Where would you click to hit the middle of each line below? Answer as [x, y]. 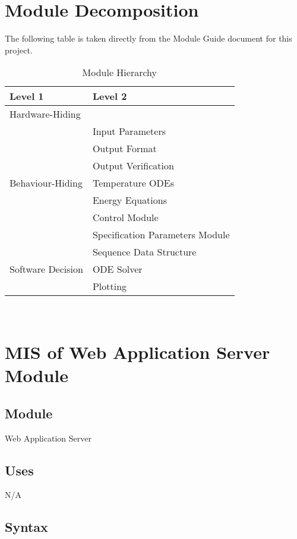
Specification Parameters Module [161, 235]
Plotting [110, 286]
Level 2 [110, 96]
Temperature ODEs [133, 183]
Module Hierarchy [119, 73]
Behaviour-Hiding [46, 183]
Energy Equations [129, 200]
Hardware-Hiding [45, 114]
